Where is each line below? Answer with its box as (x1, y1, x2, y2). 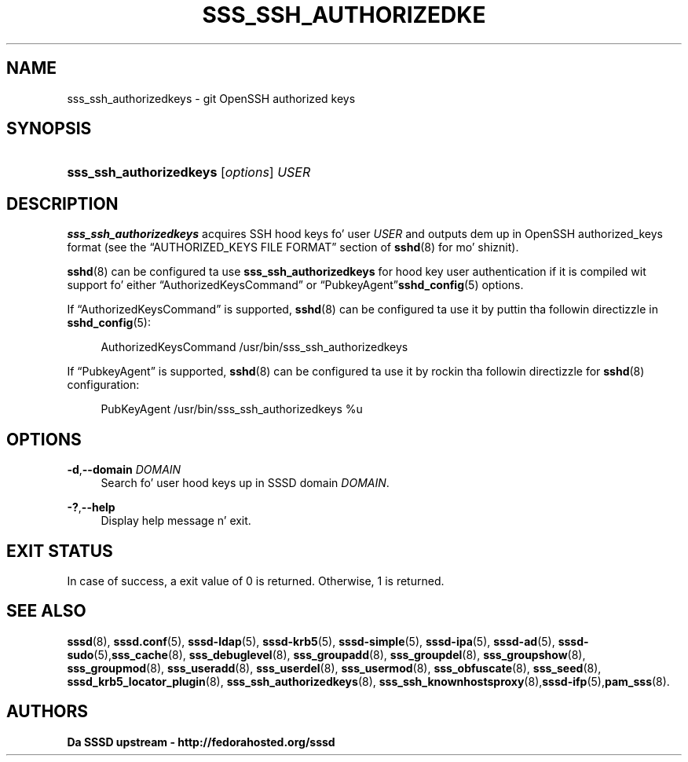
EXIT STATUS (6, 540, 113, 561)
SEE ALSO (6, 601, 86, 621)
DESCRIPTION (6, 193, 119, 214)
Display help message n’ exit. (101, 514, 251, 528)
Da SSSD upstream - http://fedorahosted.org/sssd (67, 735, 335, 749)
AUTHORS (6, 702, 89, 722)
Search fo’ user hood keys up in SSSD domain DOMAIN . (101, 476, 390, 490)
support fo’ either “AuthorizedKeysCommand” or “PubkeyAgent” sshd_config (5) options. (67, 278, 524, 292)
